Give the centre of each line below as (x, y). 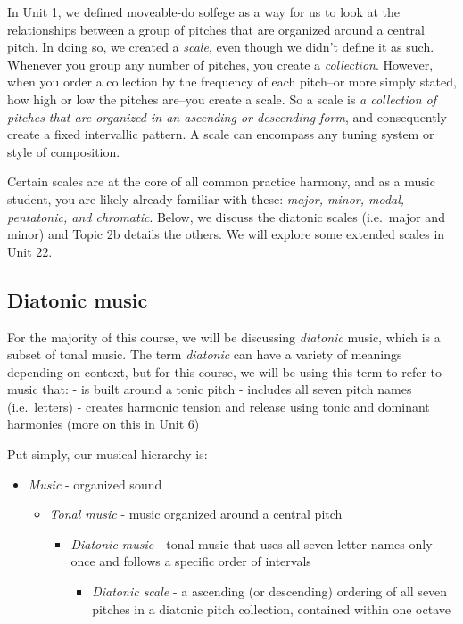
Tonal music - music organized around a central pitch (196, 514)
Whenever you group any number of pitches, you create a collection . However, (220, 64)
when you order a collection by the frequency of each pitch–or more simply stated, (232, 82)
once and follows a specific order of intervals (191, 561)
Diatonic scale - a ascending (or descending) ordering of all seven (270, 591)
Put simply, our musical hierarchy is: (107, 454)
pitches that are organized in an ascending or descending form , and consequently (227, 116)
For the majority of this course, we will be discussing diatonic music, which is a (224, 337)
